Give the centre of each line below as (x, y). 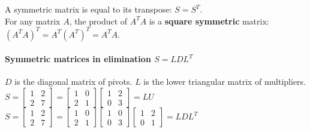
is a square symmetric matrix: (209, 21)
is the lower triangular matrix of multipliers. (225, 82)
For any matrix (33, 21)
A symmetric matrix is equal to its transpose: (88, 9)
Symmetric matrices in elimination (78, 59)
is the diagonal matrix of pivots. (73, 82)
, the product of (98, 21)
